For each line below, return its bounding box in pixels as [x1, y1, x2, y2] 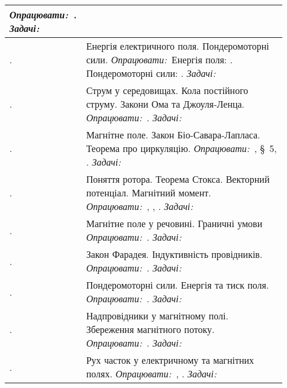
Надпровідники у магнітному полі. [86, 309, 228, 322]
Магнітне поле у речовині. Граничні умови [86, 216, 263, 230]
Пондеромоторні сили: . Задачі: [86, 66, 216, 80]
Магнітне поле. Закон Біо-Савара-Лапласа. [86, 128, 260, 141]
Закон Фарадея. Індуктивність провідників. [86, 247, 263, 261]
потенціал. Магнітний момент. [86, 186, 211, 199]
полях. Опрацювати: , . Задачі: [86, 367, 217, 380]
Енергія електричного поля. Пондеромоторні [86, 39, 269, 53]
